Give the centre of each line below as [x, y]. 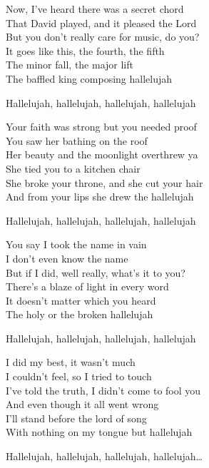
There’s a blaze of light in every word [87, 286]
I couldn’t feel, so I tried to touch [79, 376]
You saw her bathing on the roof [77, 140]
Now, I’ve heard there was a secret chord [95, 9]
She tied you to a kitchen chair [73, 168]
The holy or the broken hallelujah [80, 314]
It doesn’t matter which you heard [81, 300]
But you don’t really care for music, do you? [103, 37]
